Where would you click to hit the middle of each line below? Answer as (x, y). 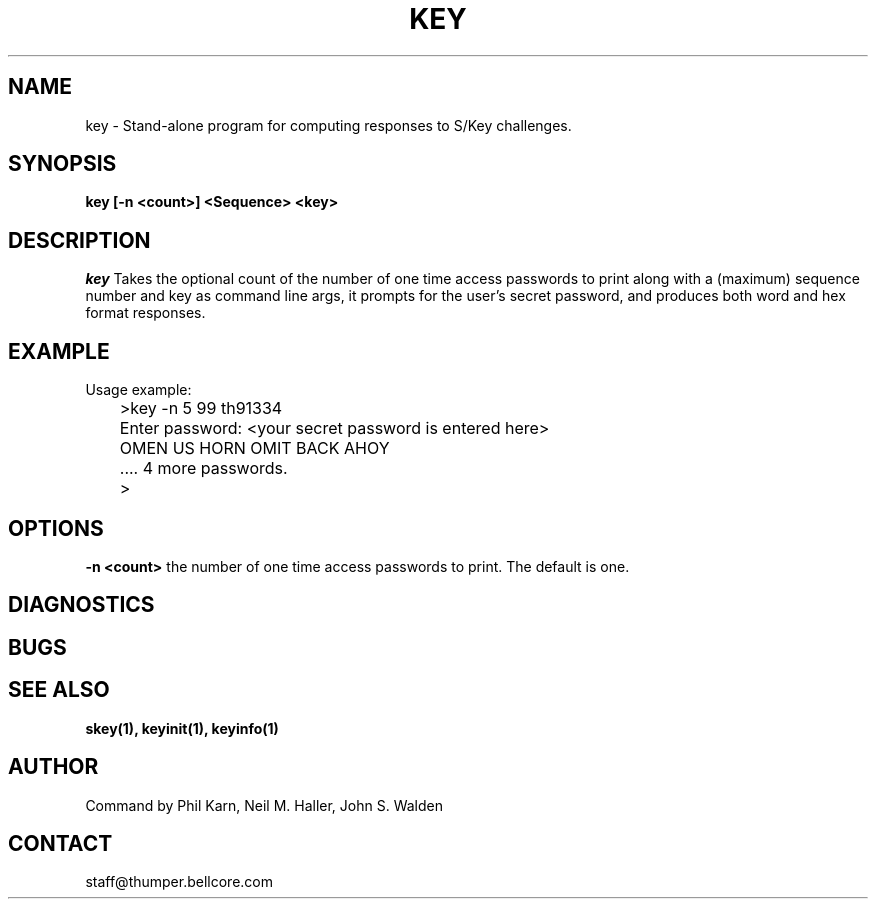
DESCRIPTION (79, 240)
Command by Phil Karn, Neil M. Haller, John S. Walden (264, 805)
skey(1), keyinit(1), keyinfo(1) (182, 728)
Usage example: (138, 390)
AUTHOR (53, 767)
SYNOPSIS (62, 164)
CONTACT (60, 843)
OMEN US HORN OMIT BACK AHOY (254, 448)
